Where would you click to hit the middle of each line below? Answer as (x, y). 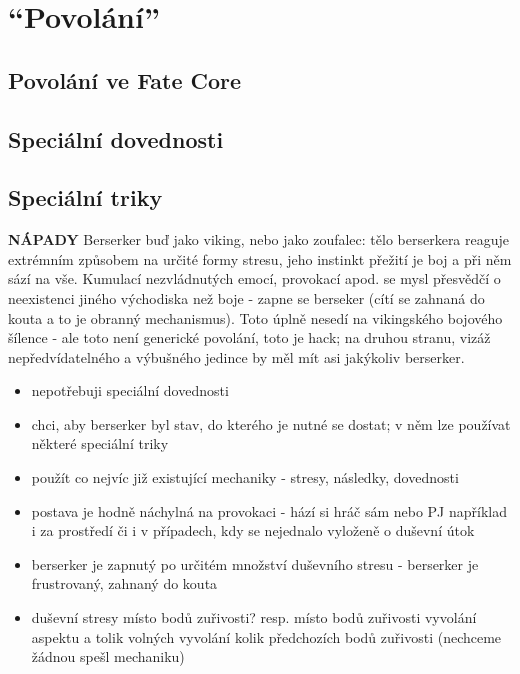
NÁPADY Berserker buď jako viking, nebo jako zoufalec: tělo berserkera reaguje (259, 239)
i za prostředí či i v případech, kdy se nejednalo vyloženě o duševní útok (253, 530)
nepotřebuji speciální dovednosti (130, 390)
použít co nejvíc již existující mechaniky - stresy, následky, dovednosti (245, 477)
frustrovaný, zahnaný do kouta (124, 583)
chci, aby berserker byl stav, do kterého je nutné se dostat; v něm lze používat (271, 423)
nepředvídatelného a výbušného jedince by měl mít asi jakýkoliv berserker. (236, 356)
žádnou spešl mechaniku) (108, 656)
